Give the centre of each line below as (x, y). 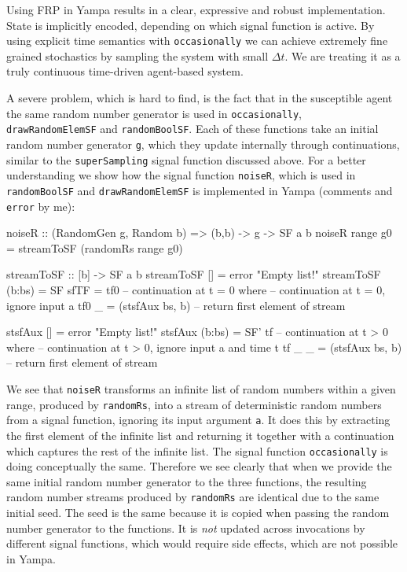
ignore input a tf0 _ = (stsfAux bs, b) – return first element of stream (176, 305)
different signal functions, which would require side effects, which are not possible (202, 543)
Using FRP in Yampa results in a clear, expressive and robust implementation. (196, 9)
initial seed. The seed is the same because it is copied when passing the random (198, 513)
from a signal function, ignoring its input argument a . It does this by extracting (198, 420)
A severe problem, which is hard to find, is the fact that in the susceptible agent (200, 98)
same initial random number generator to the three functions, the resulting (187, 481)
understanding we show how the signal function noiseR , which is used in (181, 175)
